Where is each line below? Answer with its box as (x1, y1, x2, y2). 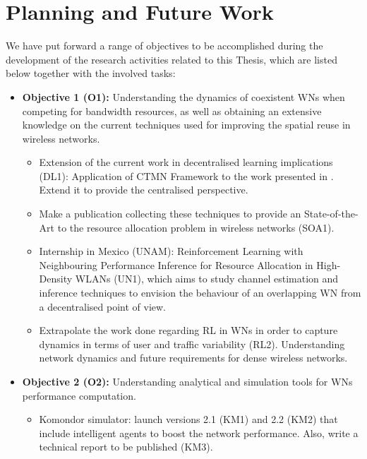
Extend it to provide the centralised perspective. (39, 182, 248, 197)
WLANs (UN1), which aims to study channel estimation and (75, 271, 339, 286)
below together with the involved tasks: (6, 66, 176, 81)
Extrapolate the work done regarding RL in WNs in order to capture (39, 323, 338, 338)
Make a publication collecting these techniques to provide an (39, 206, 301, 221)
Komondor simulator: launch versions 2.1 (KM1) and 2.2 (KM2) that (39, 412, 338, 427)
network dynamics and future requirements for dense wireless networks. (39, 350, 348, 365)
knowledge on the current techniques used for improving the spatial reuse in (22, 117, 351, 132)
